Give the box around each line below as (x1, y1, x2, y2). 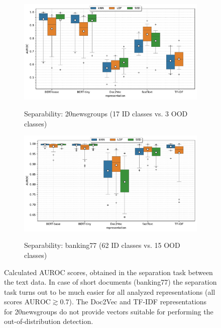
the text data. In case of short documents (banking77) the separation (4, 277, 217, 287)
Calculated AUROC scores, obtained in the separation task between (4, 267, 213, 277)
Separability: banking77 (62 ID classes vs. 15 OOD (24, 240, 180, 250)
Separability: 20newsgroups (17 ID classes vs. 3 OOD (24, 108, 188, 119)
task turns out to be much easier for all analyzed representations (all (4, 286, 215, 297)
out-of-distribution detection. (4, 316, 93, 326)
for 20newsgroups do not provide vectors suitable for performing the (4, 306, 213, 316)
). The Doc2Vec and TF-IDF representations (69, 296, 207, 307)
